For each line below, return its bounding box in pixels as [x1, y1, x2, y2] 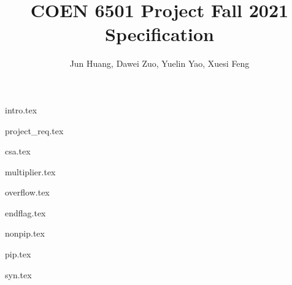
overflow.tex [5, 186, 50, 199]
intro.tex [5, 103, 37, 116]
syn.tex [5, 268, 32, 281]
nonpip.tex [5, 227, 45, 240]
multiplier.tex [5, 165, 56, 178]
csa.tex [5, 145, 31, 158]
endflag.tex [5, 206, 46, 219]
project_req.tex [5, 124, 64, 137]
